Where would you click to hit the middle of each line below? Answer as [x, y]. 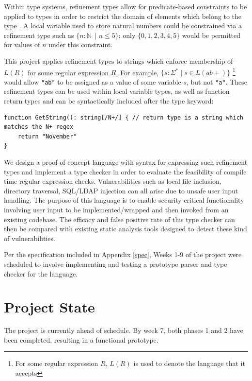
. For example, [137, 72]
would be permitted [211, 35]
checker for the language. [41, 273]
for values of [22, 44]
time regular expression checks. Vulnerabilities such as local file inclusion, [113, 181]
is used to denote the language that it [189, 363]
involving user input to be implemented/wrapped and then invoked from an [116, 209]
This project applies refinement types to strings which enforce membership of [118, 61]
